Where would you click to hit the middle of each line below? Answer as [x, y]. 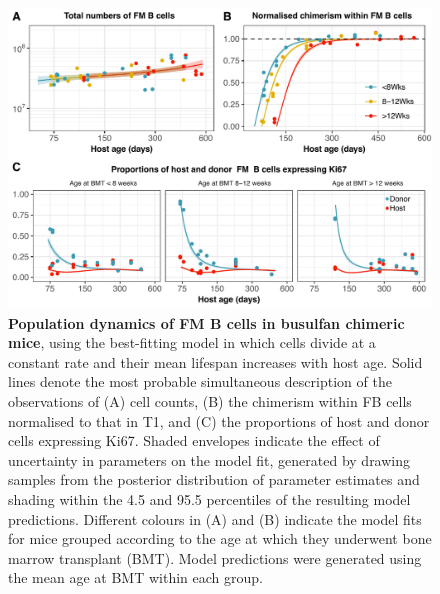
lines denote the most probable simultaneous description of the [200, 381]
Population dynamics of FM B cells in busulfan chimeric [206, 322]
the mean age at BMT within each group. [135, 577]
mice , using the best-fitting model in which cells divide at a [192, 342]
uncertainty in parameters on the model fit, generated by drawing [209, 459]
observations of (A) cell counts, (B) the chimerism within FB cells [210, 400]
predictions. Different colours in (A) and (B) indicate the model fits [215, 518]
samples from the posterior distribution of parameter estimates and [214, 479]
